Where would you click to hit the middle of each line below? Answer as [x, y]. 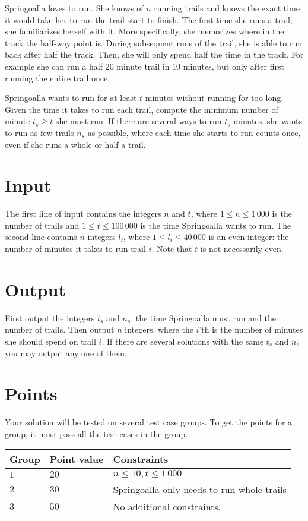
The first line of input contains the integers [83, 214]
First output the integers [50, 318]
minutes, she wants [268, 121]
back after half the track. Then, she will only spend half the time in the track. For [154, 54]
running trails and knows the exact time [227, 8]
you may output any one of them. [66, 353]
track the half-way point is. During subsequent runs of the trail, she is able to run [153, 42]
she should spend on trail [50, 341]
